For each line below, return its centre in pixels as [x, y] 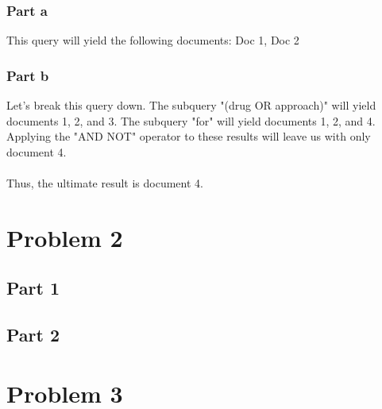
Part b [28, 75]
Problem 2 [65, 237]
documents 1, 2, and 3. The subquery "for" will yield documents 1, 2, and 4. [191, 120]
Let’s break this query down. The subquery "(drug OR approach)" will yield [191, 105]
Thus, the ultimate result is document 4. [105, 183]
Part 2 [33, 335]
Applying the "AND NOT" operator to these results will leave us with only [189, 136]
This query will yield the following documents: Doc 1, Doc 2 [153, 40]
